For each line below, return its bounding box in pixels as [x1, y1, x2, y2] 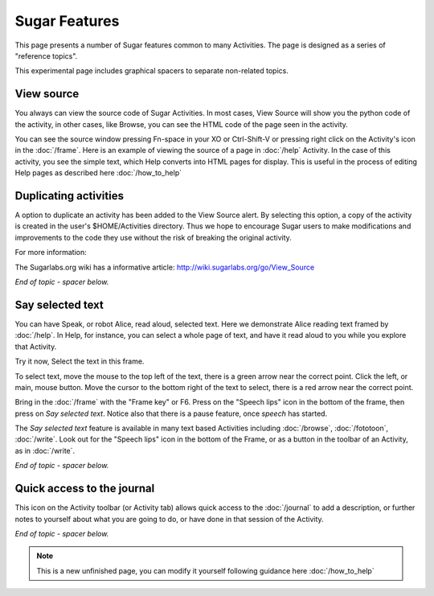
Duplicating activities [14, 189, 125, 203]
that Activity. [14, 342, 57, 351]
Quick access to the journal [14, 482, 155, 495]
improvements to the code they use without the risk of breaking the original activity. [14, 232, 293, 242]
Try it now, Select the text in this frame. [14, 356, 145, 366]
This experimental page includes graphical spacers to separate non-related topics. [14, 66, 289, 76]
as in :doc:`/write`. [14, 446, 76, 455]
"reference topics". [14, 51, 78, 60]
